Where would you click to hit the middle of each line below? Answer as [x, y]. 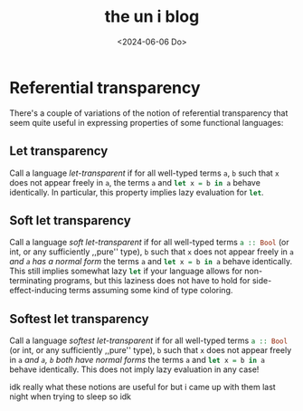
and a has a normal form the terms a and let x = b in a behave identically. [151, 262]
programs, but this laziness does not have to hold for [152, 281]
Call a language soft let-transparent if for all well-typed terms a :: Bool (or [149, 243]
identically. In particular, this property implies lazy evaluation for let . [137, 192]
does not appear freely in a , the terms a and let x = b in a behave [135, 182]
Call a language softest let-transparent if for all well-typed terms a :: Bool [148, 340]
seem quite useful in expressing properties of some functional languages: [147, 122]
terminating [31, 281]
